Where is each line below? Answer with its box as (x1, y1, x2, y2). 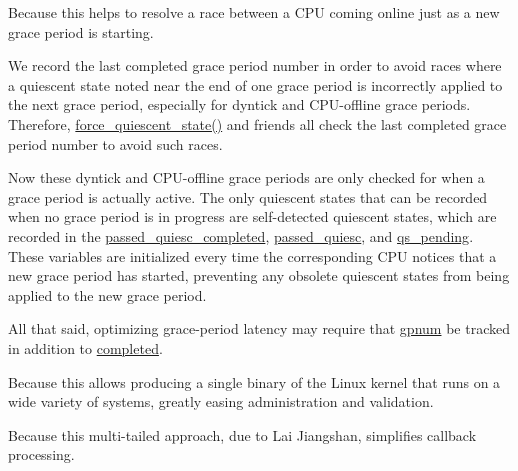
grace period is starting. (8, 21, 154, 42)
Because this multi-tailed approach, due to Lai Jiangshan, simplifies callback (8, 424, 477, 445)
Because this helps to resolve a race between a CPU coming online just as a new (8, 2, 500, 22)
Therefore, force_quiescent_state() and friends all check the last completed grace (8, 113, 507, 134)
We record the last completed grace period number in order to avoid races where (8, 55, 502, 76)
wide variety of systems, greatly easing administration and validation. (8, 391, 434, 412)
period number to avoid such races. (8, 133, 223, 154)
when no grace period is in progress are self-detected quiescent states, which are (8, 206, 497, 227)
